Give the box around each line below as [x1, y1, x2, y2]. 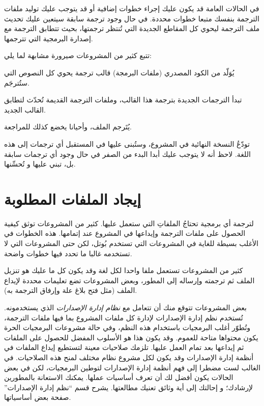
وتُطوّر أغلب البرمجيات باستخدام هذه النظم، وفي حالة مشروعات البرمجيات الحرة [4, 322, 251, 333]
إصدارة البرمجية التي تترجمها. [4, 33, 93, 43]
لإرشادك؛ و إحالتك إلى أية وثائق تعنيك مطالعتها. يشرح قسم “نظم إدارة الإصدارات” [4, 382, 253, 392]
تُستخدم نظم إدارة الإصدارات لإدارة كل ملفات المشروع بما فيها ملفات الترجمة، [4, 312, 243, 322]
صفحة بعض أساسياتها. [4, 392, 71, 402]
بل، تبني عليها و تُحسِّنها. [4, 158, 76, 169]
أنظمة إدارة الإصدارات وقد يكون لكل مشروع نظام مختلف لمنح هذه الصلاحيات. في [4, 351, 254, 362]
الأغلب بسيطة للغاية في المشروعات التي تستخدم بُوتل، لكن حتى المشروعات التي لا [4, 238, 258, 249]
